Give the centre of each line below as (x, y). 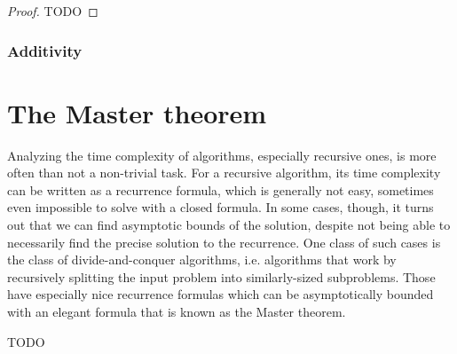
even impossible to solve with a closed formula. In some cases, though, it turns (221, 207)
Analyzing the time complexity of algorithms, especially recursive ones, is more (222, 155)
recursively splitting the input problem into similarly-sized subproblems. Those (221, 276)
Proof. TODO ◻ (53, 11)
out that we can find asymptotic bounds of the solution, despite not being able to (229, 224)
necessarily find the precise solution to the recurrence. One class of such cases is (224, 242)
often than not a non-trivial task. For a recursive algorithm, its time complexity (224, 173)
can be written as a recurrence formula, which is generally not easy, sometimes (221, 189)
